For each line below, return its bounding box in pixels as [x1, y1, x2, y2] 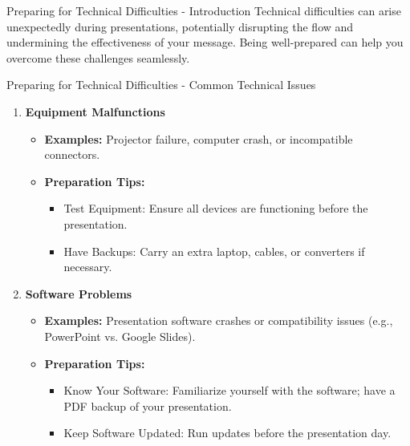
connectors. [44, 146, 100, 163]
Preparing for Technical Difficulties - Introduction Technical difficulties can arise [6, 2, 401, 18]
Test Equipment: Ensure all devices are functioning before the [63, 200, 368, 217]
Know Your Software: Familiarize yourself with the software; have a [63, 382, 396, 399]
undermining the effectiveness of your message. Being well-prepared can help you [6, 34, 404, 51]
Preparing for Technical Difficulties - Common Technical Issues [6, 76, 316, 93]
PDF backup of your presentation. [63, 397, 232, 414]
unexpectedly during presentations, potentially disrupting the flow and [6, 18, 354, 34]
